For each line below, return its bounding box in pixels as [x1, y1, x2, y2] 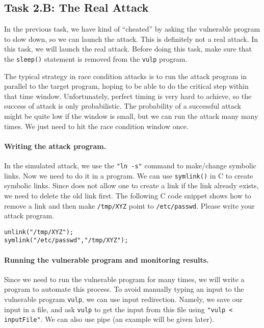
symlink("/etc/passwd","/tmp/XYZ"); [4, 237, 128, 244]
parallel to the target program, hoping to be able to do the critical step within [4, 81, 249, 91]
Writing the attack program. [4, 140, 107, 151]
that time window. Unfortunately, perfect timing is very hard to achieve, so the [4, 90, 252, 101]
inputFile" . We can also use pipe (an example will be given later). [4, 314, 215, 324]
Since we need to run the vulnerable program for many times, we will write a [4, 273, 245, 284]
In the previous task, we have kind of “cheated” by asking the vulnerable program [4, 23, 260, 34]
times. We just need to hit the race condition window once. [4, 120, 189, 131]
